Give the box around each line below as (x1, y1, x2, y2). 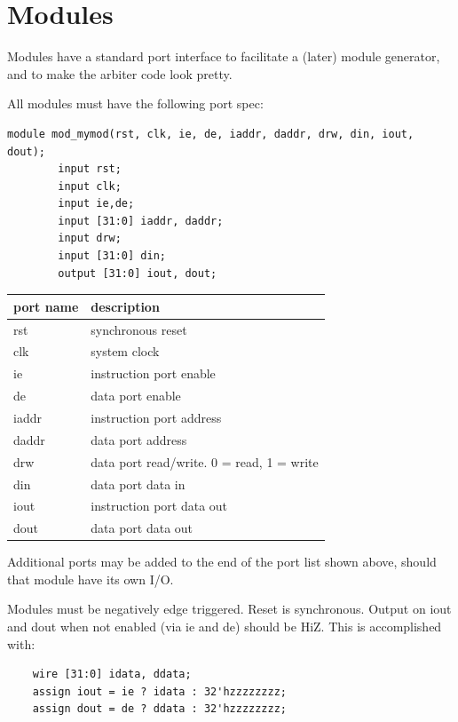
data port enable (91, 386, 181, 405)
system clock (91, 342, 160, 361)
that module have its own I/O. (7, 569, 174, 588)
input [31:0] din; (58, 250, 166, 263)
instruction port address (91, 408, 222, 426)
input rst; (58, 163, 122, 176)
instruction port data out (91, 496, 228, 515)
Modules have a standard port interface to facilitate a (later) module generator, (7, 47, 440, 66)
